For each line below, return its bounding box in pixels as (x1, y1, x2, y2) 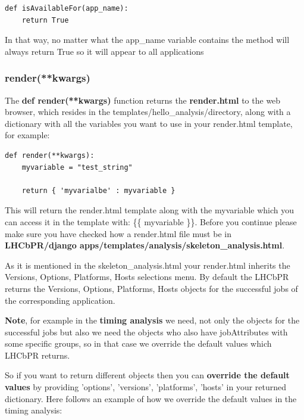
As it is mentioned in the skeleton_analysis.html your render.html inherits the (5, 259, 290, 271)
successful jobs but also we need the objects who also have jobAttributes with (5, 325, 288, 338)
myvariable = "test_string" (21, 163, 133, 172)
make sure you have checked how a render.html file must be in (5, 227, 231, 239)
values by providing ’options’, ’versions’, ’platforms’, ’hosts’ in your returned (5, 381, 287, 393)
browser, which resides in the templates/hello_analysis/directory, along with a (5, 105, 291, 118)
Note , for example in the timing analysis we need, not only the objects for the (5, 314, 300, 326)
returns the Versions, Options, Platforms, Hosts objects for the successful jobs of (5, 282, 298, 294)
